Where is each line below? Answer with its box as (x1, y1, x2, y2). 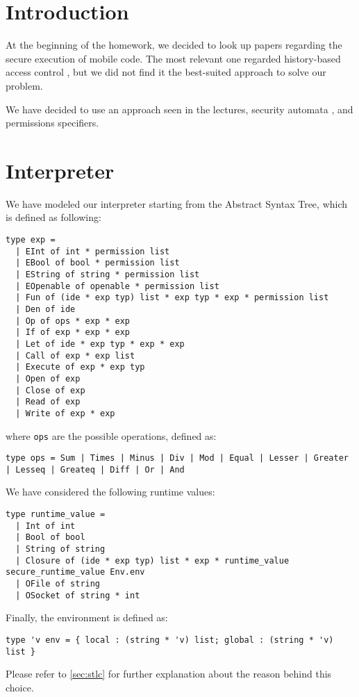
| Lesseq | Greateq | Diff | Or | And (6, 464, 185, 475)
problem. (6, 78, 43, 92)
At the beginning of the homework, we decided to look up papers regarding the (6, 38, 342, 52)
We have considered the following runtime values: (6, 484, 215, 499)
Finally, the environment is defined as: (6, 610, 168, 625)
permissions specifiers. (6, 115, 99, 130)
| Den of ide (15, 304, 76, 314)
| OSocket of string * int (15, 590, 140, 600)
